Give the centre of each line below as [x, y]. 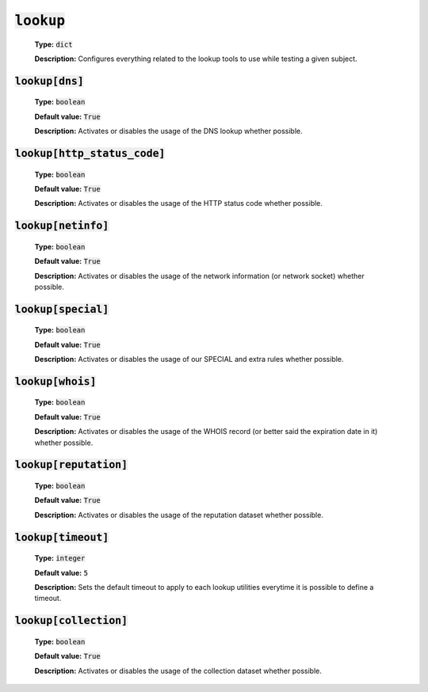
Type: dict [53, 44]
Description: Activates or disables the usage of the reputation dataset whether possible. [179, 515]
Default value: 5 [61, 572]
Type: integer [60, 558]
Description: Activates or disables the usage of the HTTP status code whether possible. [178, 203]
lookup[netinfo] [62, 226]
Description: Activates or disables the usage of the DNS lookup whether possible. [168, 131]
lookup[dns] [50, 81]
